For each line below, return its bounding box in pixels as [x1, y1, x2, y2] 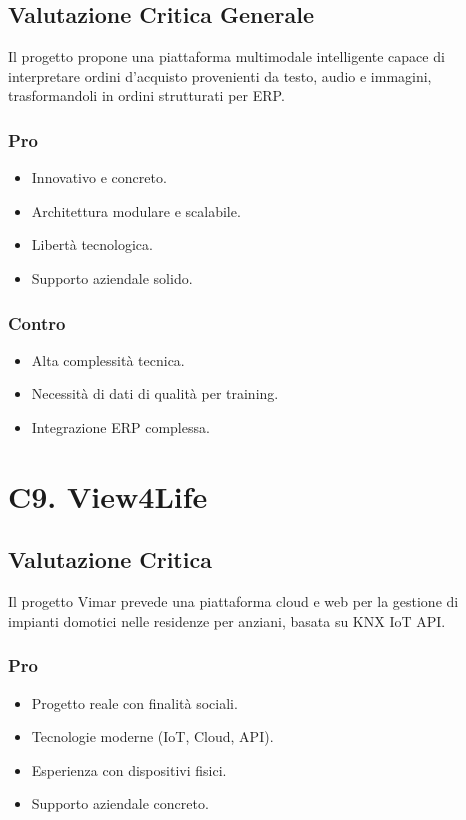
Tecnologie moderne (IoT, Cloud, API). [31, 726, 274, 747]
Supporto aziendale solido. [31, 267, 193, 288]
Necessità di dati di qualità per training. [31, 383, 279, 404]
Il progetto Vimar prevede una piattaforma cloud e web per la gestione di [8, 591, 459, 612]
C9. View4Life [8, 475, 208, 516]
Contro [8, 310, 66, 335]
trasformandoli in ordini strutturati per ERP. [8, 85, 285, 106]
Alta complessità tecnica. [31, 349, 185, 370]
